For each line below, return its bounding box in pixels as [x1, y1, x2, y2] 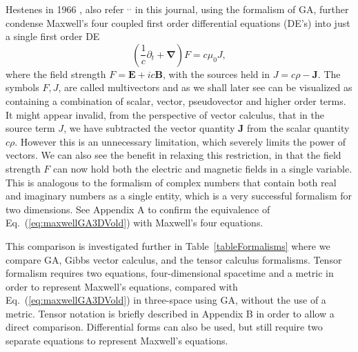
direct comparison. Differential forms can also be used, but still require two [6, 320, 323, 334]
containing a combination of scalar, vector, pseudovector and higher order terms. [6, 93, 346, 108]
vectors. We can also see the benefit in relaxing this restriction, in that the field [6, 148, 341, 162]
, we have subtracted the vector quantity [63, 121, 235, 135]
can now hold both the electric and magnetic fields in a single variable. [53, 161, 352, 175]
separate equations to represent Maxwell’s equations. [6, 333, 228, 348]
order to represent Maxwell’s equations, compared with [6, 279, 238, 293]
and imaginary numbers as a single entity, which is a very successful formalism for [6, 188, 352, 203]
